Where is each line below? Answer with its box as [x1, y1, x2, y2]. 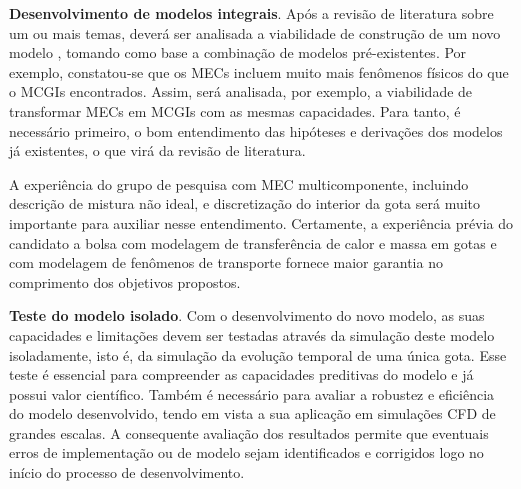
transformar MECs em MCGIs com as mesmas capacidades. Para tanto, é [9, 100, 461, 121]
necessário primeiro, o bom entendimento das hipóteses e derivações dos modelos [9, 120, 503, 141]
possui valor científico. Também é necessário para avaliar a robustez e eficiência [9, 383, 495, 404]
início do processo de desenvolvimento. [9, 462, 245, 483]
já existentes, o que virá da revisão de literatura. [9, 140, 306, 161]
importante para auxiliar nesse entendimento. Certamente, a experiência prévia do [9, 212, 513, 233]
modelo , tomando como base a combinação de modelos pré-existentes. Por [9, 42, 467, 63]
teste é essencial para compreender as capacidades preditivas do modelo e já [9, 364, 474, 385]
